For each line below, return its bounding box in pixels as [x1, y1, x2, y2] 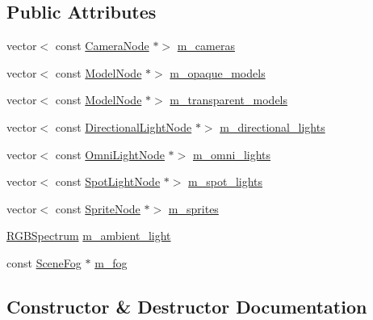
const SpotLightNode [55, 173, 161, 190]
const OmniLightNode [55, 145, 165, 162]
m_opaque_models [170, 64, 266, 81]
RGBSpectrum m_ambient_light [6, 227, 171, 244]
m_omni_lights [192, 145, 271, 162]
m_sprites [168, 200, 219, 217]
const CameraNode [55, 37, 149, 54]
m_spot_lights [188, 173, 263, 190]
